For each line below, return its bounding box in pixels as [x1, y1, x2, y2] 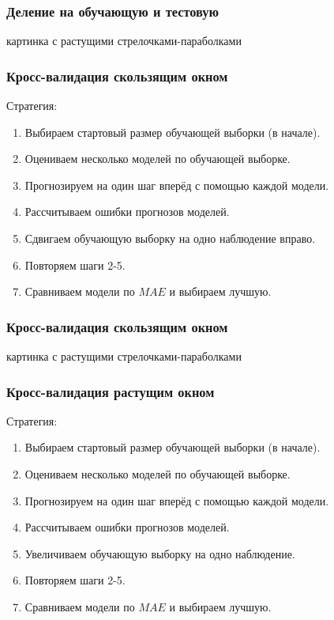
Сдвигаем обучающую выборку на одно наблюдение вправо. [24, 230, 316, 246]
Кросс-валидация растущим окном [6, 381, 215, 401]
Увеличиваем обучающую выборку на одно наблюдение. [24, 545, 295, 561]
